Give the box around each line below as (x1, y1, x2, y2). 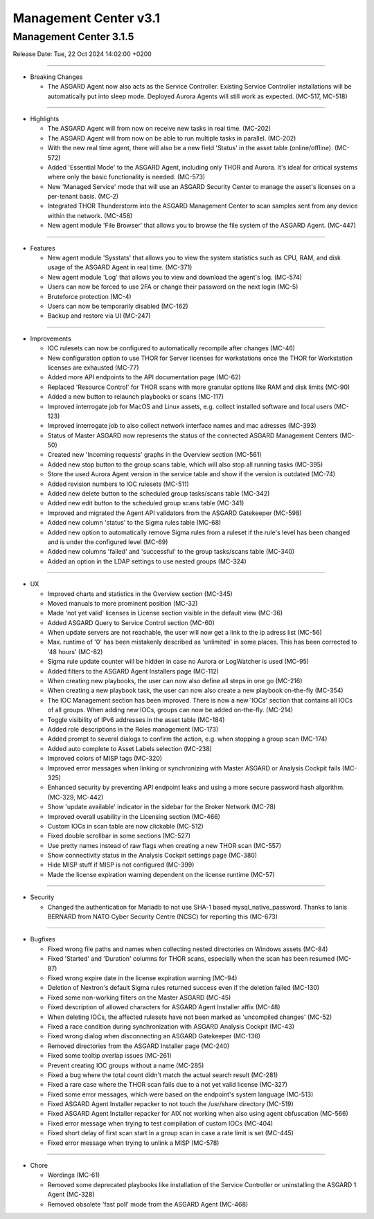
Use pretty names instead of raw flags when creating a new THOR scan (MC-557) (47, 841, 282, 849)
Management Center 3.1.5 (12, 30, 134, 43)
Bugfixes (30, 935, 55, 943)
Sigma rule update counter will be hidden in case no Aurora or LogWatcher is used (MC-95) (47, 658, 310, 666)
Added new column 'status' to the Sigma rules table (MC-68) (47, 518, 222, 527)
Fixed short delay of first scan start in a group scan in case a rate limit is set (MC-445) (47, 1129, 294, 1137)
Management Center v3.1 (12, 10, 161, 26)
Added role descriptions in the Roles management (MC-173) (47, 725, 219, 733)
